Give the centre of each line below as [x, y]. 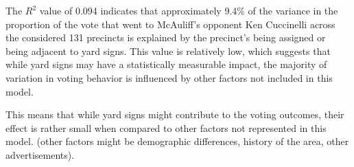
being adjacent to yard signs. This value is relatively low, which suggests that [168, 51]
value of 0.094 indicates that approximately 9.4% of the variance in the [189, 10]
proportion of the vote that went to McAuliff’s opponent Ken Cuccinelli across [170, 24]
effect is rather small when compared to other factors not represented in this [166, 127]
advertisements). [40, 154]
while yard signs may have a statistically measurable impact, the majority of [166, 64]
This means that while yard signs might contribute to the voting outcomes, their [175, 114]
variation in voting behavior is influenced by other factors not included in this [169, 77]
